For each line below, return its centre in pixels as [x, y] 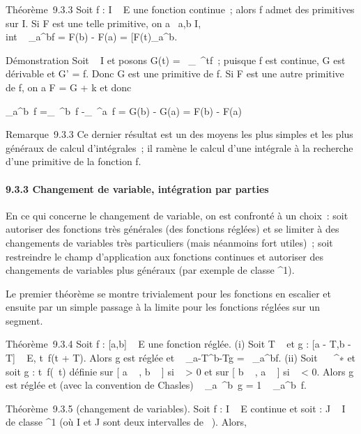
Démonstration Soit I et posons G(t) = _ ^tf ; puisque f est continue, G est [176, 60]
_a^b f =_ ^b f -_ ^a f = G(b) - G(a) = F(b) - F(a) [124, 110]
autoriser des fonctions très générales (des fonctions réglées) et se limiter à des [172, 229]
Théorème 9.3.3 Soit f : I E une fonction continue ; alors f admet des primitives [180, 9]
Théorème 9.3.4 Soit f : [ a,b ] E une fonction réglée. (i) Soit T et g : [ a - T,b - [178, 344]
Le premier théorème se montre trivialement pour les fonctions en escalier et [168, 293]
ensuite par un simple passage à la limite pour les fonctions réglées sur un [163, 307]
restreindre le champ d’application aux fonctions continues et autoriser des [164, 256]
